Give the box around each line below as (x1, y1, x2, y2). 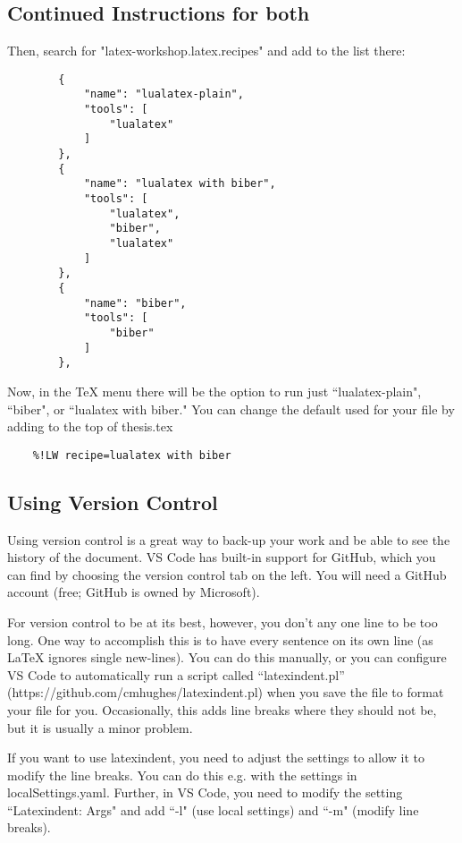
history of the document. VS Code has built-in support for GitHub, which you (7, 548, 436, 566)
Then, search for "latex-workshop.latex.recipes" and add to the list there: (7, 41, 406, 60)
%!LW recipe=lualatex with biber (32, 448, 231, 462)
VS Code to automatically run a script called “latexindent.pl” (7, 665, 345, 684)
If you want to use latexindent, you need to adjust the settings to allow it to (7, 748, 424, 767)
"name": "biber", (83, 296, 187, 310)
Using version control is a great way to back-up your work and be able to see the (7, 530, 450, 549)
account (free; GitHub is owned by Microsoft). (7, 583, 260, 601)
